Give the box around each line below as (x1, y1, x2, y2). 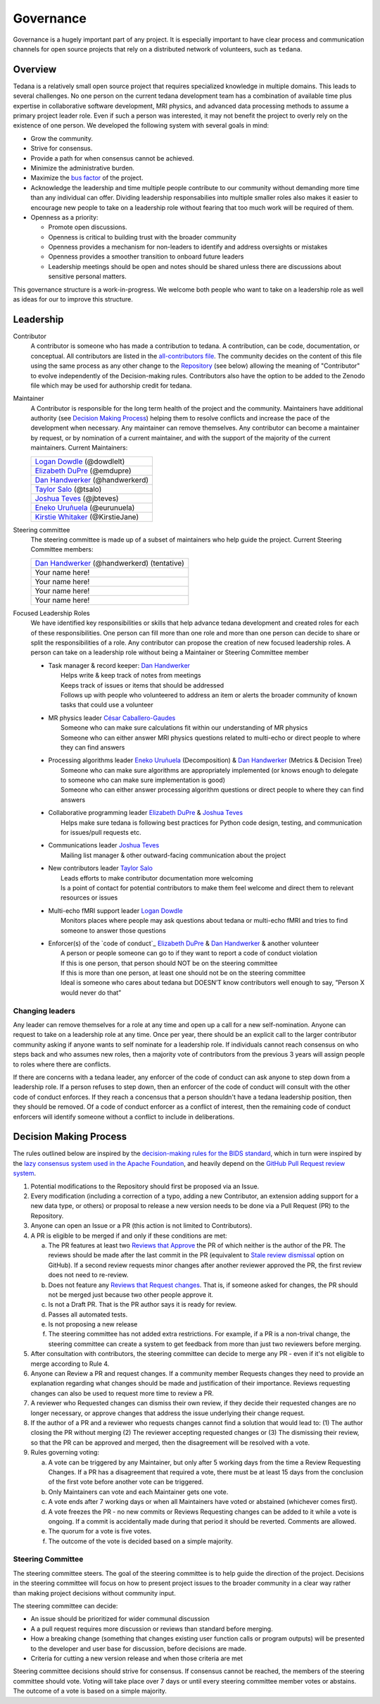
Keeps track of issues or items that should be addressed (61, 680, 224, 690)
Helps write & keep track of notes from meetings (61, 671, 201, 680)
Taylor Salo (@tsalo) (34, 484, 102, 494)
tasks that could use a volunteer (61, 701, 154, 709)
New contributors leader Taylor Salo (48, 864, 153, 873)
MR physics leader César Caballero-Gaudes (48, 714, 176, 722)
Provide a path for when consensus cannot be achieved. (30, 154, 195, 162)
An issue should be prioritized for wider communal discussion (30, 1615, 210, 1623)
